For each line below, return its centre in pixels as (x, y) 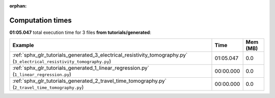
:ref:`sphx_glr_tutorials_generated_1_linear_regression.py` (81, 68)
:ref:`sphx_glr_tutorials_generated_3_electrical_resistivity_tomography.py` (100, 55)
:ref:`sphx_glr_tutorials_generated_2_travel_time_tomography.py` (89, 81)
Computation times (40, 20)
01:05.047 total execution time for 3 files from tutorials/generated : (80, 32)
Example (23, 45)
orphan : (18, 6)
